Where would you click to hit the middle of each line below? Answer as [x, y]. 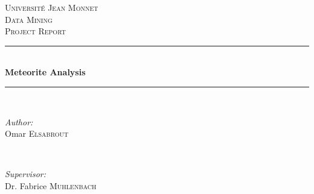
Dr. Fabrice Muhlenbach [51, 185]
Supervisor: [25, 174]
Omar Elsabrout [37, 133]
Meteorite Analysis [45, 72]
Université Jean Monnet [52, 7]
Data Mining [29, 19]
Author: [19, 121]
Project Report [35, 31]
